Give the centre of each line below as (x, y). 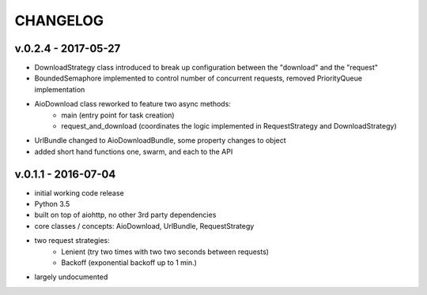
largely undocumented (71, 277)
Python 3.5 (52, 204)
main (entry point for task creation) (118, 115)
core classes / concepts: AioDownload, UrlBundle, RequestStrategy (144, 226)
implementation (60, 89)
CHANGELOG (59, 21)
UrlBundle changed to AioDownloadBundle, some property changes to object (160, 140)
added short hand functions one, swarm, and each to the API (134, 151)
